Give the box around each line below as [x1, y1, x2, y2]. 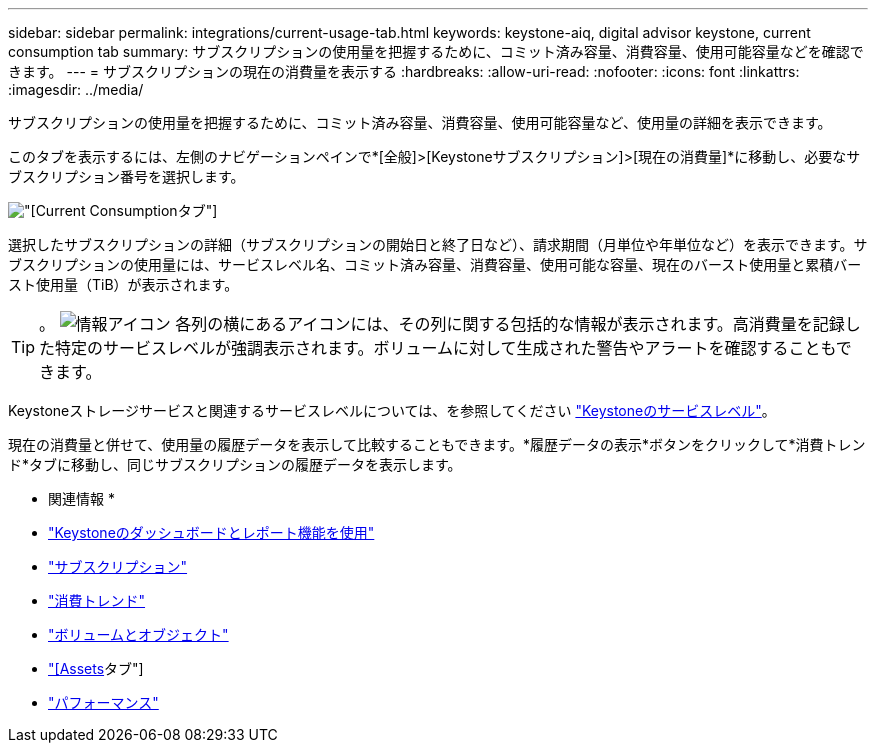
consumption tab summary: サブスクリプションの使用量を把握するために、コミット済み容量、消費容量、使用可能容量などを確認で [8, 43, 864, 60]
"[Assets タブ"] [48, 660, 144, 677]
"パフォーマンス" [48, 694, 159, 711]
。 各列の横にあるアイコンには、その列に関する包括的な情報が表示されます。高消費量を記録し [39, 314, 861, 334]
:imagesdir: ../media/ [8, 81, 144, 98]
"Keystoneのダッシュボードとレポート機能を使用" [48, 524, 375, 541]
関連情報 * [48, 490, 115, 507]
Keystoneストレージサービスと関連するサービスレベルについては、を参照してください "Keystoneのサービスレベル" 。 [8, 402, 776, 419]
